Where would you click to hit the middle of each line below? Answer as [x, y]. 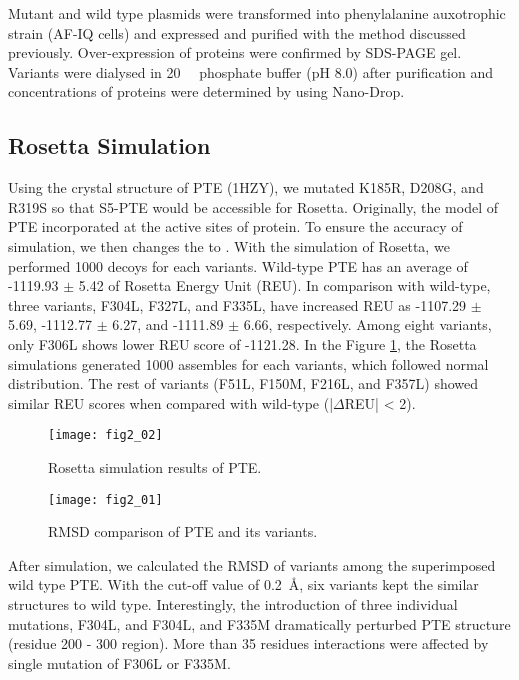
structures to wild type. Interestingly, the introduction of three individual [233, 603]
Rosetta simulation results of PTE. [155, 466]
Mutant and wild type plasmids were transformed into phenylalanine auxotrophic [257, 13]
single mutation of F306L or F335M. [119, 662]
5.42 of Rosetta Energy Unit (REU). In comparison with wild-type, [284, 285]
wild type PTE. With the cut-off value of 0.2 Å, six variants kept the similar [243, 584]
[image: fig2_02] [105, 435]
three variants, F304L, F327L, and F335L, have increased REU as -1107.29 [237, 304]
